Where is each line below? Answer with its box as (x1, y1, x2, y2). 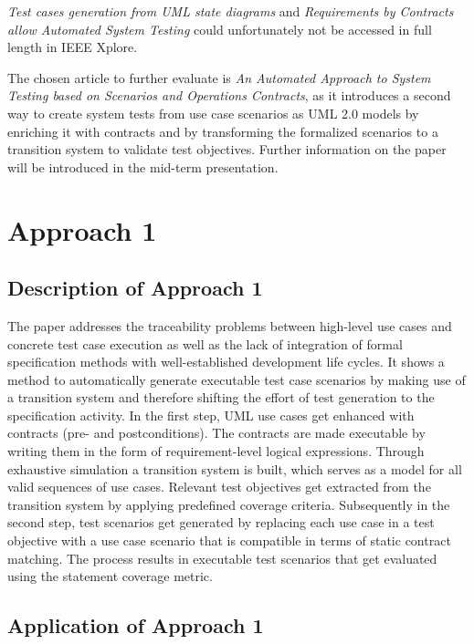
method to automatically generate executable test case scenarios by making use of (7, 369, 466, 389)
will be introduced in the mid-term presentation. (7, 157, 279, 176)
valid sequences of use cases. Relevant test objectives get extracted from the (7, 477, 431, 496)
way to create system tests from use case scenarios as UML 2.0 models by (7, 103, 419, 122)
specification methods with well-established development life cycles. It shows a (7, 352, 445, 371)
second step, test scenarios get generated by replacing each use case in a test (7, 513, 435, 532)
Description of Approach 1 (7, 274, 263, 302)
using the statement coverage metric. (7, 566, 213, 586)
